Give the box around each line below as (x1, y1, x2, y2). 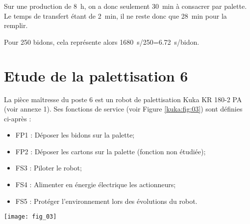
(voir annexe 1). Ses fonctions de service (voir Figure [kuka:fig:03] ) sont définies (4, 104, 243, 114)
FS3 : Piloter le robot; (15, 163, 82, 173)
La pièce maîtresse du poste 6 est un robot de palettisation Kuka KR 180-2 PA (4, 94, 242, 104)
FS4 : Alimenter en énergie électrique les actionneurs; (15, 179, 176, 190)
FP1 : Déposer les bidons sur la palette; (15, 130, 135, 140)
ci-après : (4, 113, 31, 123)
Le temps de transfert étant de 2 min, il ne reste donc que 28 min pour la (4, 10, 227, 21)
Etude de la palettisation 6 (4, 65, 188, 85)
